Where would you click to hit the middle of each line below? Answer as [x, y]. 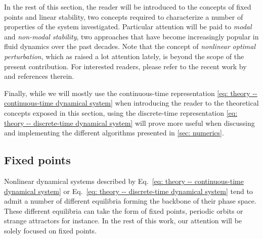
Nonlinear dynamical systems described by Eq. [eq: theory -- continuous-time [124, 181]
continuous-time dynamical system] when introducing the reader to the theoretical [131, 103]
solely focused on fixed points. [51, 230]
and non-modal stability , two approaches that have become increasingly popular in [131, 36]
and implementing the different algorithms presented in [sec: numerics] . [114, 133]
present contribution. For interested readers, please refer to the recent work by [125, 66]
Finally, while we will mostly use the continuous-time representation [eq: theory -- [131, 93]
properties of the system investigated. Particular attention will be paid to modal [128, 27]
